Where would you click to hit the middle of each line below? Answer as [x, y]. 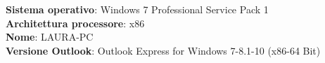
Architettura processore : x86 [75, 23]
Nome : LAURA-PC [50, 37]
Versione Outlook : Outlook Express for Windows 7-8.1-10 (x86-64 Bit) [163, 50]
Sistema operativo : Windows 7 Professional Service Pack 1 [137, 9]
